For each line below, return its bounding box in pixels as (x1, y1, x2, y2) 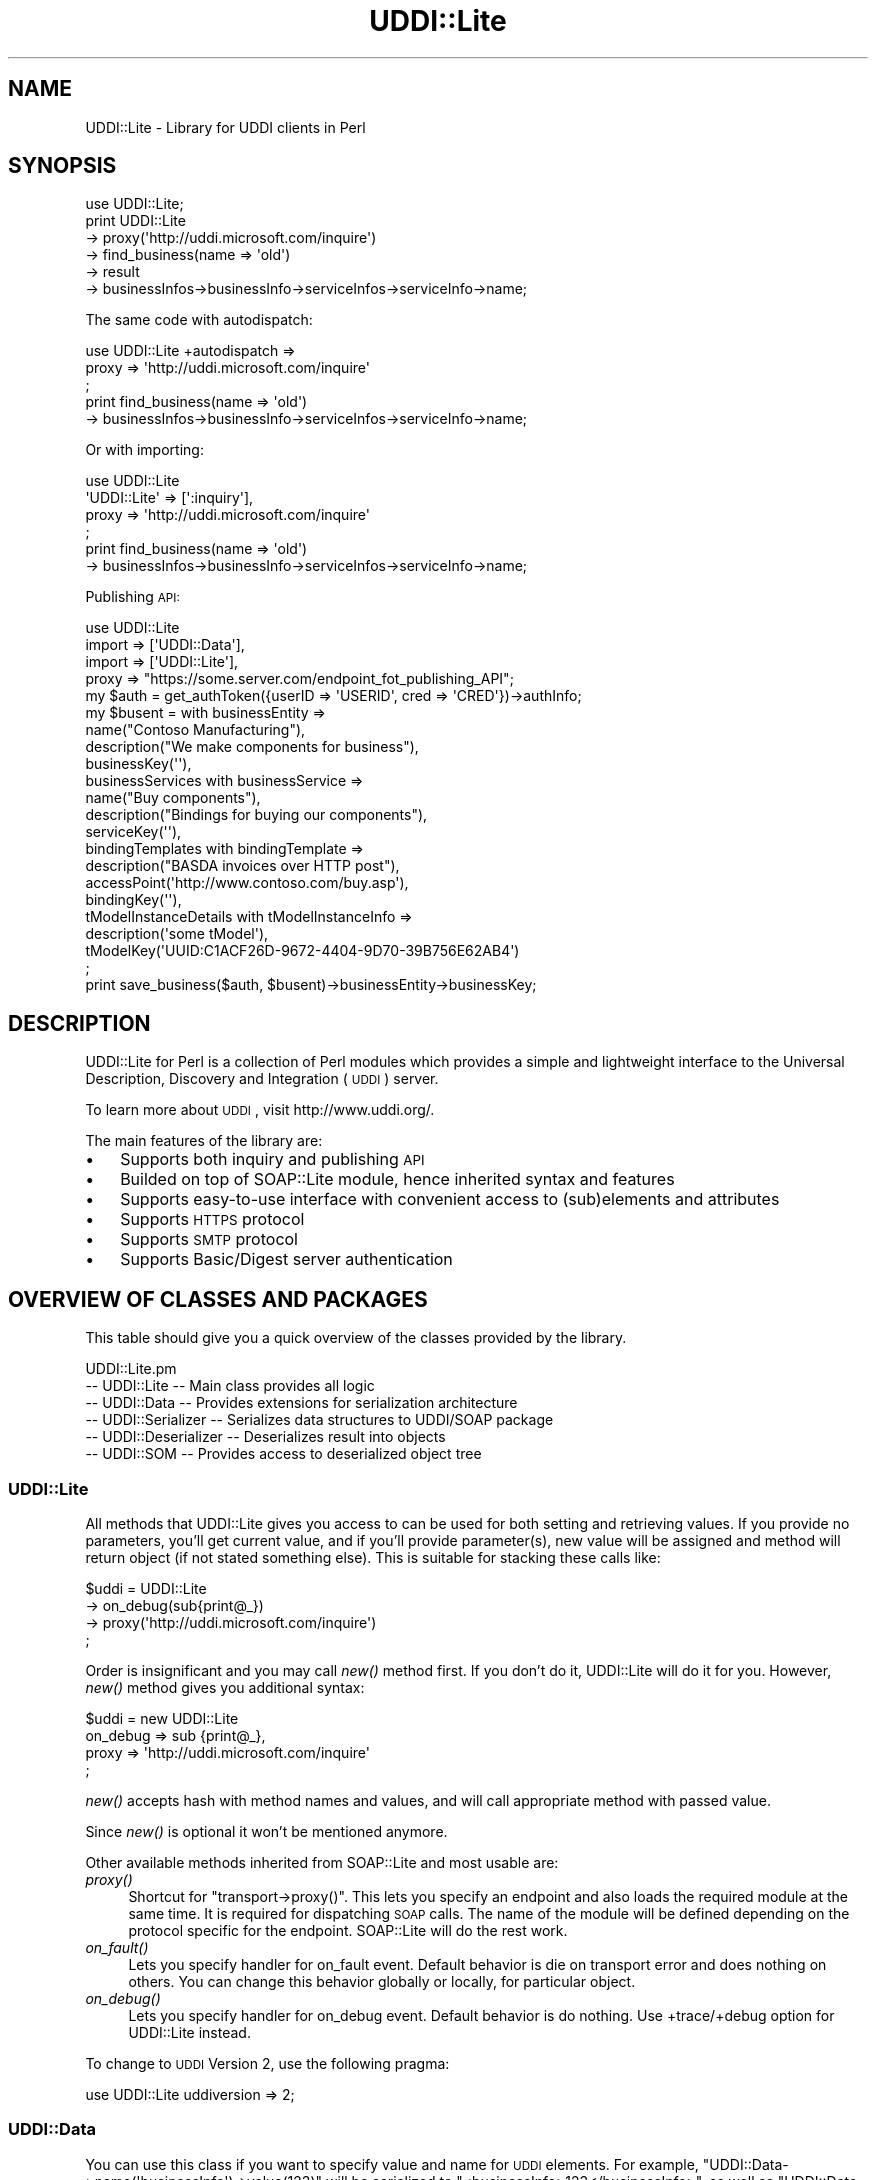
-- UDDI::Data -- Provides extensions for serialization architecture (85, 1394, 518, 1412)
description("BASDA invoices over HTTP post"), (85, 857, 400, 875)
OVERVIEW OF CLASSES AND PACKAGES (8, 1286, 428, 1312)
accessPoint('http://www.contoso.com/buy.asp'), (85, 874, 409, 892)
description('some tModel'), (85, 925, 269, 943)
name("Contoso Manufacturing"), (85, 721, 306, 739)
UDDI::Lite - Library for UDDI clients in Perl (85, 118, 366, 136)
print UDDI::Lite (85, 212, 186, 230)
